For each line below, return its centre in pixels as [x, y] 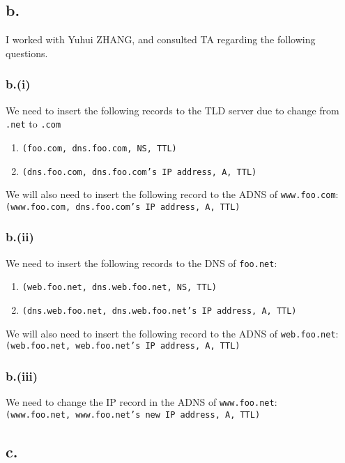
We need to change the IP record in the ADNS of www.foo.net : [141, 402]
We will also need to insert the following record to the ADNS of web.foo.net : [172, 333]
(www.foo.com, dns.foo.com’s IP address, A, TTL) [123, 207]
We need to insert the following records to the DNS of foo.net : [141, 263]
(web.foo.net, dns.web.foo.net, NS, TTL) [119, 288]
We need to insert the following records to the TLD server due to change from [172, 110]
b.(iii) [22, 375]
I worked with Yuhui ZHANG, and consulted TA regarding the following [161, 39]
